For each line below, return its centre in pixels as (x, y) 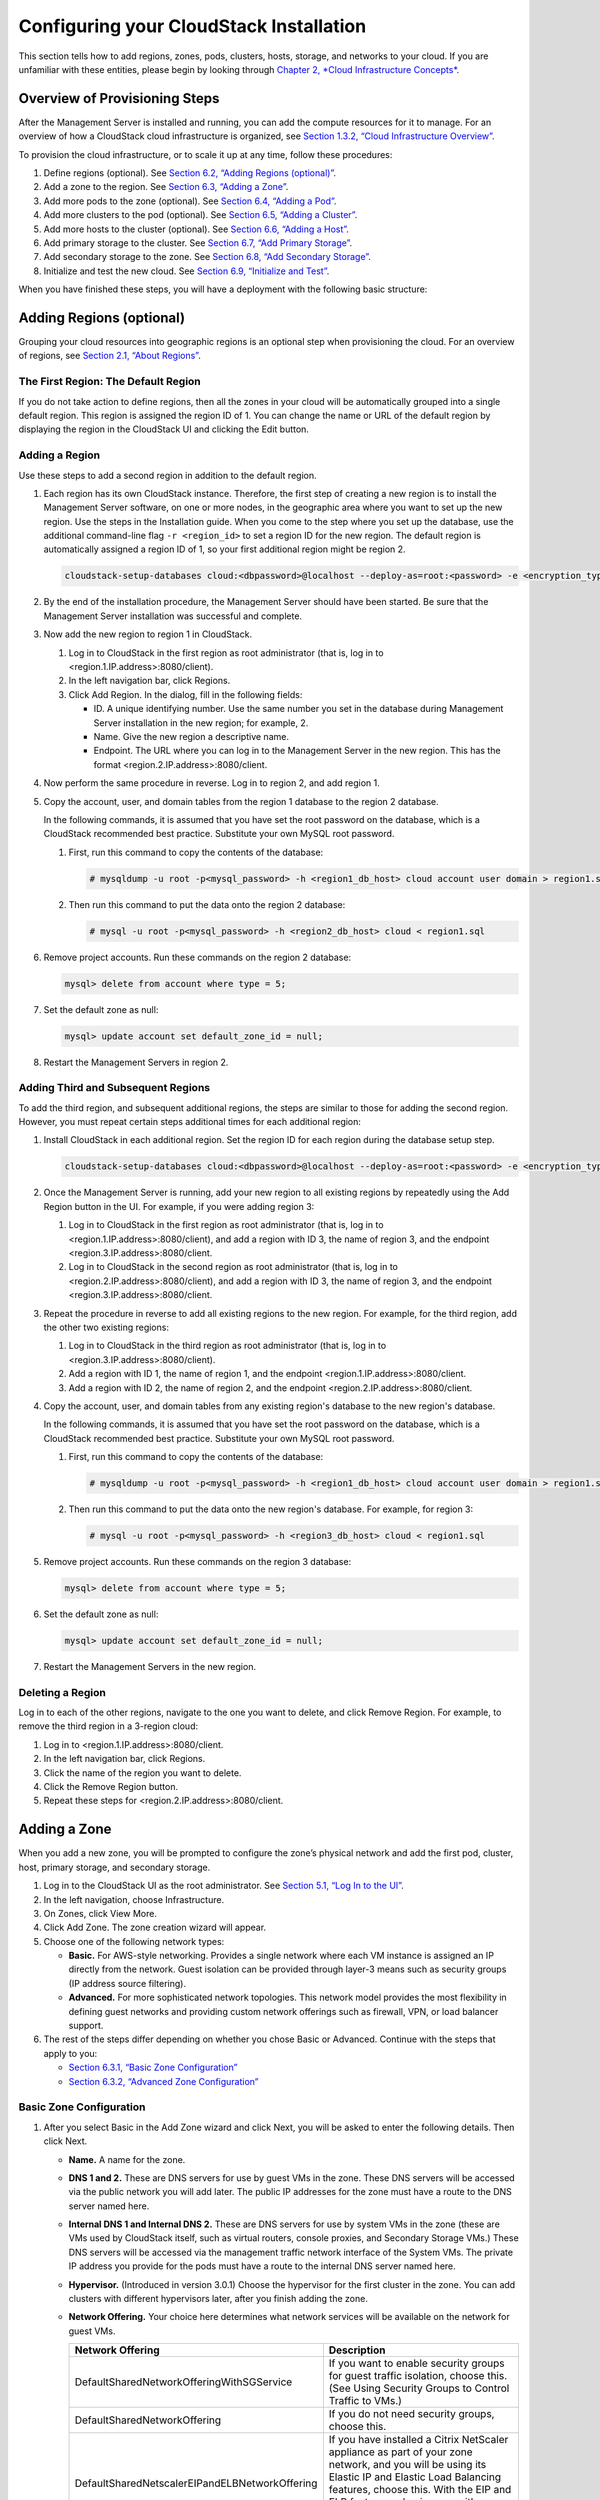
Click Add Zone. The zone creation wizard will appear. (155, 1927)
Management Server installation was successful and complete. (173, 616)
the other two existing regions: (106, 1327)
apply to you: (70, 2053)
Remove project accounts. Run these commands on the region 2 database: (197, 957)
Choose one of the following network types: (134, 1941)
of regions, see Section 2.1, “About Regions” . (110, 356)
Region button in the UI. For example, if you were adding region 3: (179, 1206)
